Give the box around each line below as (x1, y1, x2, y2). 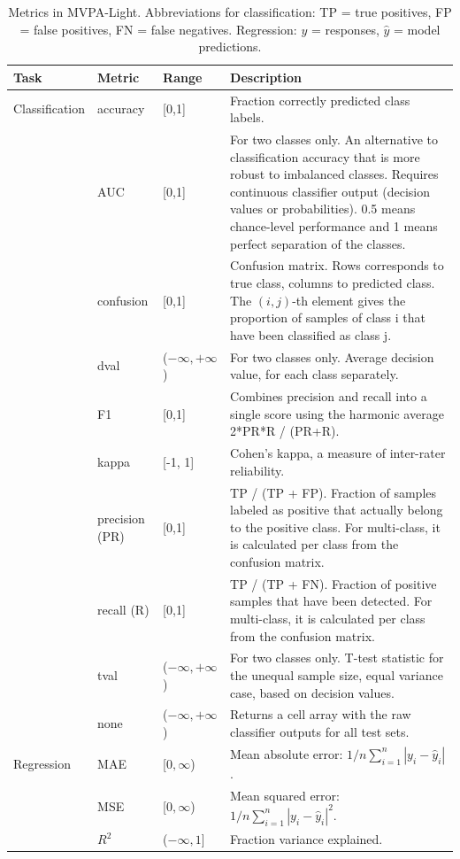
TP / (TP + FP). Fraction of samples (230, 483, 437, 501)
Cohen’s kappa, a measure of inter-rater (230, 444, 446, 462)
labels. (230, 108, 264, 127)
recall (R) (97, 600, 149, 619)
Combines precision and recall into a (230, 387, 427, 406)
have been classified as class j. (230, 325, 392, 344)
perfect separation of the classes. (230, 234, 406, 252)
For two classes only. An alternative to (230, 130, 439, 149)
